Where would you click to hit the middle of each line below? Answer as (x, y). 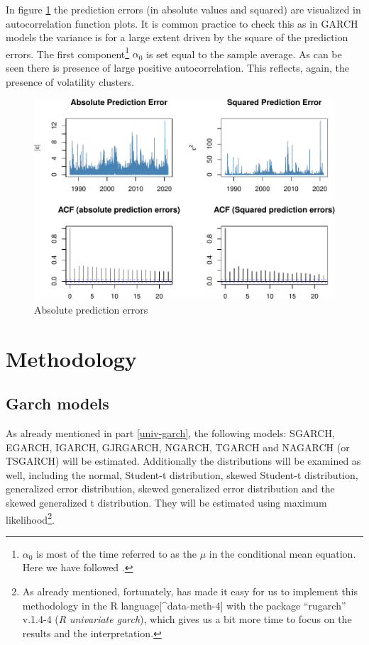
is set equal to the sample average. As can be (244, 54)
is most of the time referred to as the (116, 553)
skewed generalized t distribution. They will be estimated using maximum (166, 502)
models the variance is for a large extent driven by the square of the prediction (177, 37)
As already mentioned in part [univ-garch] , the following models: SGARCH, (170, 432)
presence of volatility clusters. (70, 81)
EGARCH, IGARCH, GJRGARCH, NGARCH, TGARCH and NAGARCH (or (178, 447)
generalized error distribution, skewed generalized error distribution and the (170, 489)
